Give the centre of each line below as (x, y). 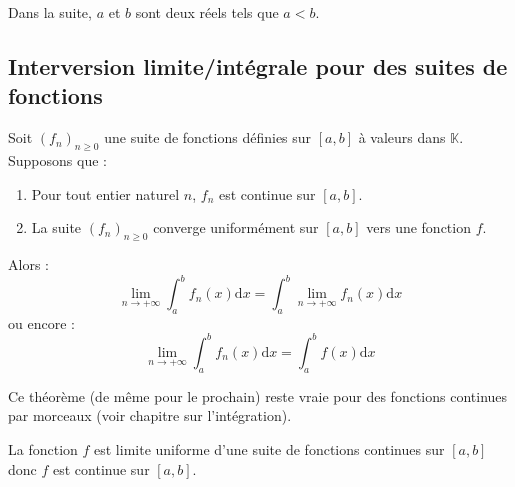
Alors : (28, 263)
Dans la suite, (50, 12)
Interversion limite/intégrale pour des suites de (258, 65)
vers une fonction (418, 227)
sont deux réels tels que (207, 12)
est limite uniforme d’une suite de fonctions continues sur (269, 448)
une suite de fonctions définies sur (208, 137)
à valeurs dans (402, 137)
